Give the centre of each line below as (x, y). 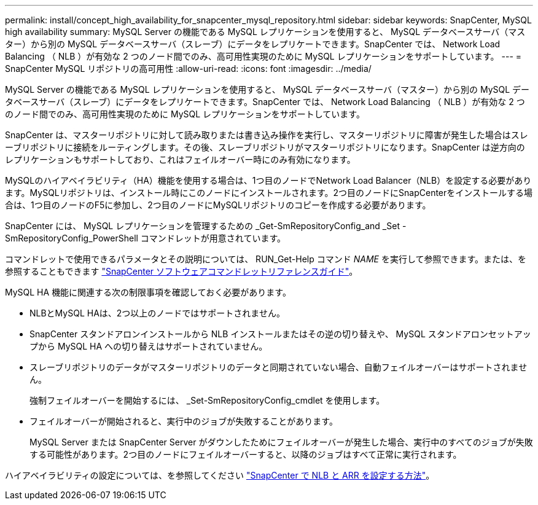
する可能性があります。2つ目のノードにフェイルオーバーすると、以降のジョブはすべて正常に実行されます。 (246, 454)
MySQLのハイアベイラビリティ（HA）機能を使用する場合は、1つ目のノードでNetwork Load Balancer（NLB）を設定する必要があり (268, 180)
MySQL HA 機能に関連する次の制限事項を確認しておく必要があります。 (148, 292)
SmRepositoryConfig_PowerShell (72, 238)
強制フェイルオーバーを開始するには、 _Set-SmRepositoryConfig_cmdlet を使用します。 (207, 400)
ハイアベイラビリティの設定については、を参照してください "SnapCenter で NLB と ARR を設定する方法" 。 (220, 475)
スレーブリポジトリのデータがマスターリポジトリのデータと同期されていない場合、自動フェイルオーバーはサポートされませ (279, 367)
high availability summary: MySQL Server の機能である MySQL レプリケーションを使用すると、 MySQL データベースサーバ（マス (265, 32)
